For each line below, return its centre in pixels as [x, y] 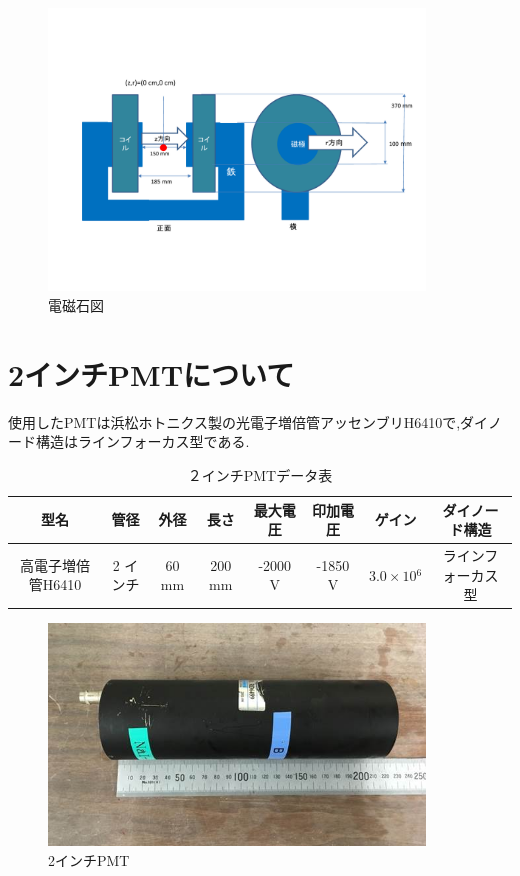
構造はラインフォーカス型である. [142, 441]
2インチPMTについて [151, 373]
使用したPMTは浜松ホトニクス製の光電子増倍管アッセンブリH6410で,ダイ [248, 421]
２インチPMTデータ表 [260, 474]
